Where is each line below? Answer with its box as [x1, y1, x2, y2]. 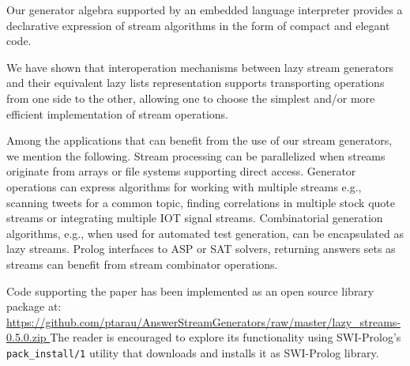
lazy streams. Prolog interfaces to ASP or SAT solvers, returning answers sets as [6, 240, 396, 257]
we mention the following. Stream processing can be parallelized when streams [6, 147, 386, 164]
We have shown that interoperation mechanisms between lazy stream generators [6, 58, 394, 75]
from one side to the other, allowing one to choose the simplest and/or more [6, 89, 375, 106]
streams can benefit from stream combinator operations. [6, 255, 278, 272]
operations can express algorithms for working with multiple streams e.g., [6, 178, 362, 194]
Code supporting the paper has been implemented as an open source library [6, 282, 374, 299]
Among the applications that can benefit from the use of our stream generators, [6, 132, 393, 149]
